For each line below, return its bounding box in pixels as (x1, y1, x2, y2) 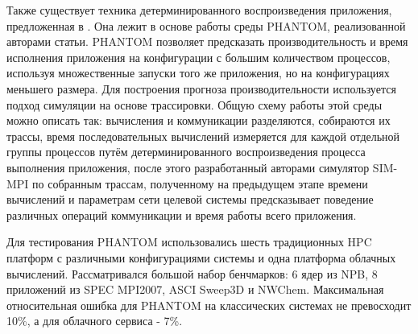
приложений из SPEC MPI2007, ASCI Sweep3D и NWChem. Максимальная (6, 281, 384, 298)
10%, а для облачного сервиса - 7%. (6, 312, 183, 329)
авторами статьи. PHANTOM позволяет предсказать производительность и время (6, 33, 408, 50)
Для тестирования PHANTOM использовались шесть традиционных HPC (6, 233, 372, 250)
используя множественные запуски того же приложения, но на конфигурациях (6, 64, 390, 81)
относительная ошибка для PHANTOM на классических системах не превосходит (6, 296, 412, 313)
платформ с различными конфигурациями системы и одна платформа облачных (6, 249, 396, 266)
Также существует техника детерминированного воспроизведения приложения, (6, 2, 392, 18)
